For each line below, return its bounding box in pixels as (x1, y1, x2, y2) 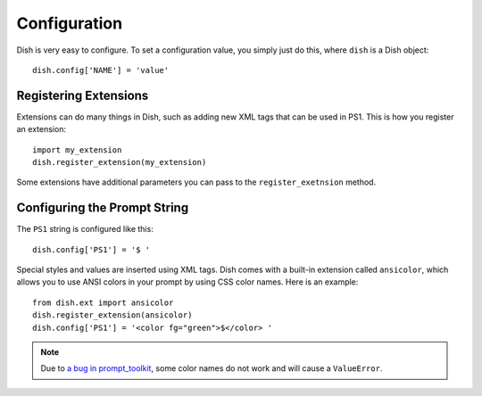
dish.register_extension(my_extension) (32, 157, 207, 168)
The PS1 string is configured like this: (16, 224, 154, 235)
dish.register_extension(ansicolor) (32, 310, 193, 320)
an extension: (16, 124, 67, 135)
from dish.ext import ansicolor (32, 297, 174, 308)
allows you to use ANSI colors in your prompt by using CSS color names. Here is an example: (16, 276, 359, 287)
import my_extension (32, 144, 122, 155)
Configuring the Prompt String (16, 201, 189, 216)
